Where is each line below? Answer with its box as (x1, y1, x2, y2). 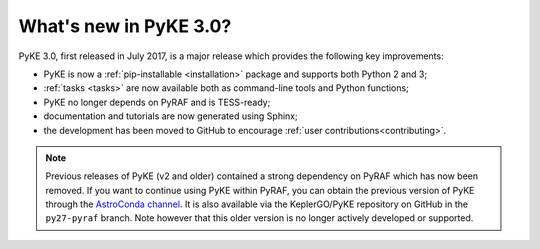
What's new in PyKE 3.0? (18, 15, 232, 37)
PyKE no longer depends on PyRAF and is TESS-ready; (43, 96, 271, 108)
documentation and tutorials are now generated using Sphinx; (43, 110, 299, 122)
